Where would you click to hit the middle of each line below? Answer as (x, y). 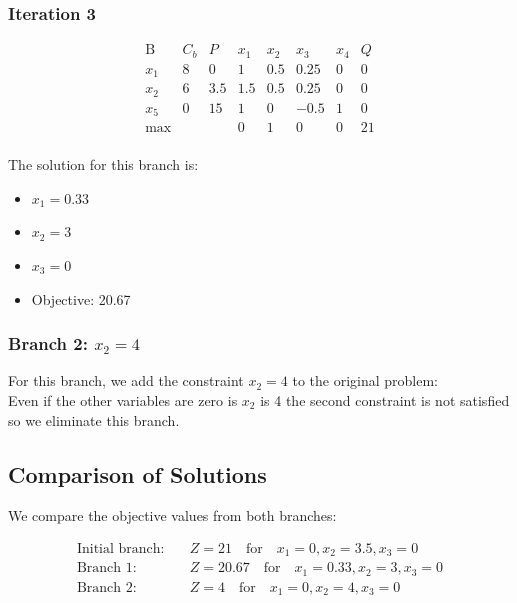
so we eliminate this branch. (94, 419)
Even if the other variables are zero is (123, 400)
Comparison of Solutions (137, 473)
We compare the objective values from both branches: (172, 515)
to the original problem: (365, 380)
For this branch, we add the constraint (126, 380)
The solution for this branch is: (103, 164)
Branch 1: (106, 568)
